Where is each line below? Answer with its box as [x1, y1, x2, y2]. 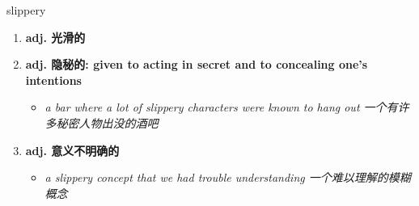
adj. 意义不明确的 [25, 141, 120, 158]
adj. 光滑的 [25, 28, 86, 45]
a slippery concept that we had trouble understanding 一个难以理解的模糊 [44, 169, 411, 186]
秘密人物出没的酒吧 [56, 114, 159, 131]
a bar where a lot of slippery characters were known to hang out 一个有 [44, 99, 398, 116]
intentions [25, 71, 82, 88]
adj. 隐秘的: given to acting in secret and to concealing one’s [25, 56, 368, 73]
